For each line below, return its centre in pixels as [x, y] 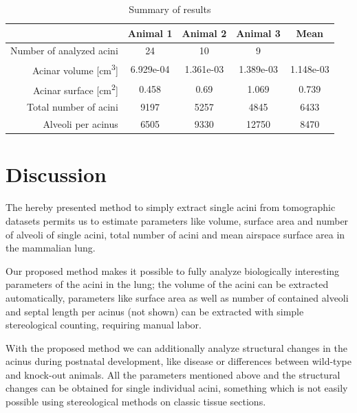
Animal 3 [258, 33]
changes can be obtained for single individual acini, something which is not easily [177, 388]
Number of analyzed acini [64, 51]
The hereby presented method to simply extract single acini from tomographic [171, 207]
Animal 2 [204, 33]
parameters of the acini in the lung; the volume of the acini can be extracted [167, 284]
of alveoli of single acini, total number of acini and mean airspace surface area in [175, 234]
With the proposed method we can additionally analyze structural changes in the [176, 347]
